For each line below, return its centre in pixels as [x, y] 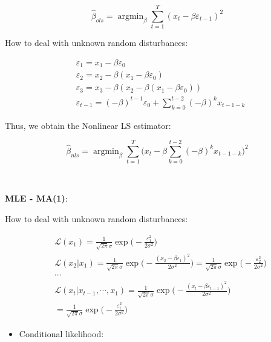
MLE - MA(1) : [36, 198]
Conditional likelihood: [61, 333]
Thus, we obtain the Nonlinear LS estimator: [88, 125]
